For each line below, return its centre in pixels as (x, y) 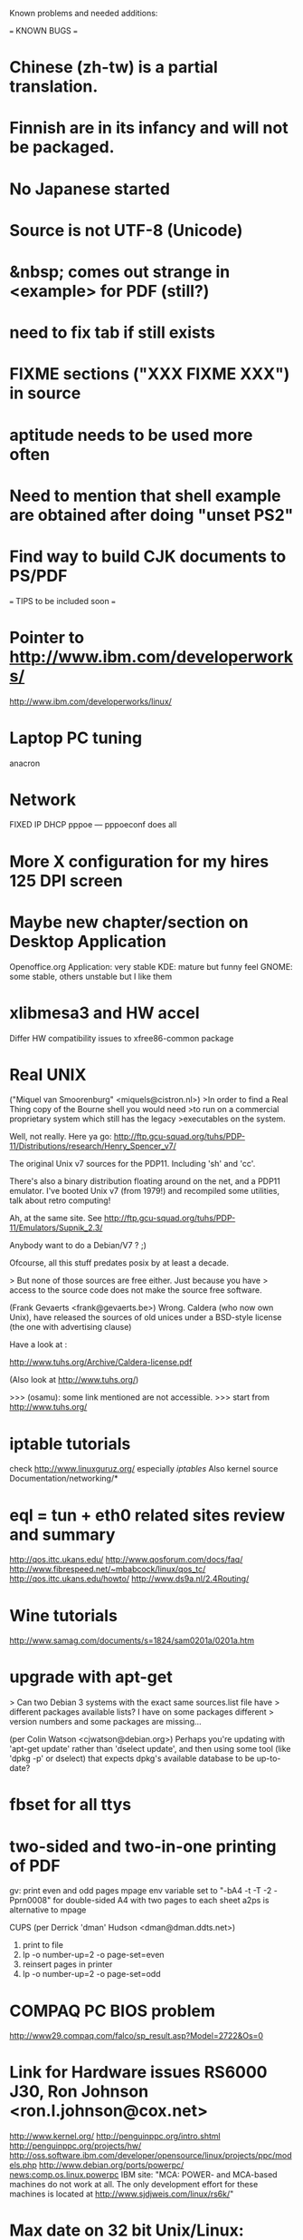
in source (45, 393)
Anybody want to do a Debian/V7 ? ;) (78, 1246)
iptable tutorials (70, 1444)
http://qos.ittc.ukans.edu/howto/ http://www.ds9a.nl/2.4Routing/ (129, 1579)
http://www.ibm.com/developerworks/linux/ (90, 701)
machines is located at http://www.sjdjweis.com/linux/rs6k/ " (122, 2194)
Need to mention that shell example (146, 496)
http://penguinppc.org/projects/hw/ (76, 2146)
